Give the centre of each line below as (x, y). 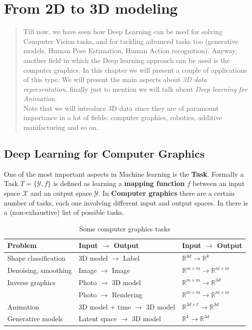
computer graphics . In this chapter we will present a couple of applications (135, 70)
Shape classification (36, 258)
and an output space (61, 193)
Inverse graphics (32, 282)
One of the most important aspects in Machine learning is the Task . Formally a (124, 174)
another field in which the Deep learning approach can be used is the (126, 60)
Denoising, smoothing (40, 270)
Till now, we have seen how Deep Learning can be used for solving (123, 31)
